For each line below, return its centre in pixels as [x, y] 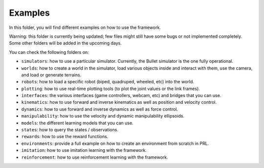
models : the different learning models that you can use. [77, 123]
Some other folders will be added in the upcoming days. [65, 43]
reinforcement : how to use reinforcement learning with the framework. [95, 157]
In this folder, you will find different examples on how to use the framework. [85, 27]
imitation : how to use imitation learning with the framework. [84, 150]
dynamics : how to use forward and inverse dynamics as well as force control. [100, 109]
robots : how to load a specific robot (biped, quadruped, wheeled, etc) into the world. [108, 82]
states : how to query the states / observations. [70, 130]
